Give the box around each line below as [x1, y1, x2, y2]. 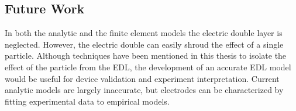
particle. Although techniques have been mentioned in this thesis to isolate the [5, 49, 287, 62]
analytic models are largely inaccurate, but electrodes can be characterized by [5, 84, 284, 96]
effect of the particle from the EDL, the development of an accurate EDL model [5, 60, 291, 73]
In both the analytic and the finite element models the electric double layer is [5, 27, 283, 39]
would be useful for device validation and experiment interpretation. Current [5, 72, 280, 84]
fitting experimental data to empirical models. [5, 95, 170, 107]
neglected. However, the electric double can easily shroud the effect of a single [5, 38, 284, 50]
